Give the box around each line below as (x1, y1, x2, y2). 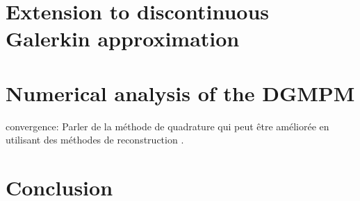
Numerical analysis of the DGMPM (6, 78, 355, 107)
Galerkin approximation (6, 24, 240, 53)
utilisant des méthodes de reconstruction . (6, 132, 184, 147)
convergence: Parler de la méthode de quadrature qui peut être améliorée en (6, 119, 329, 133)
